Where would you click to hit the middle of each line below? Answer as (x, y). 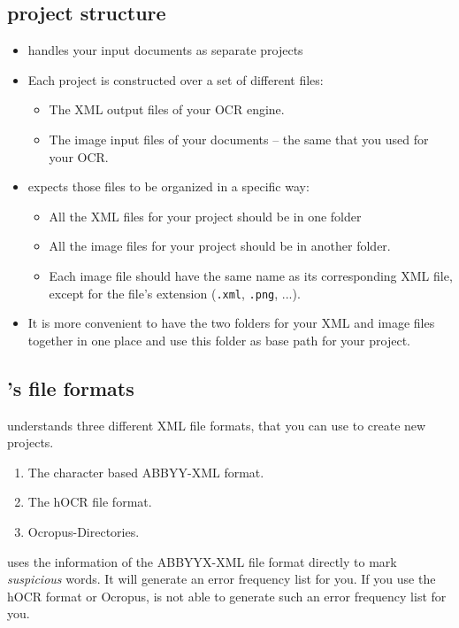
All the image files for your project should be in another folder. (220, 246)
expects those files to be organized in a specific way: (168, 186)
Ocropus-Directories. (84, 531)
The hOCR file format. (90, 502)
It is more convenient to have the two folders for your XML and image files (231, 323)
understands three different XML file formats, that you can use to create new (217, 425)
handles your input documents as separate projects (165, 50)
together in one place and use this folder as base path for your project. (219, 340)
